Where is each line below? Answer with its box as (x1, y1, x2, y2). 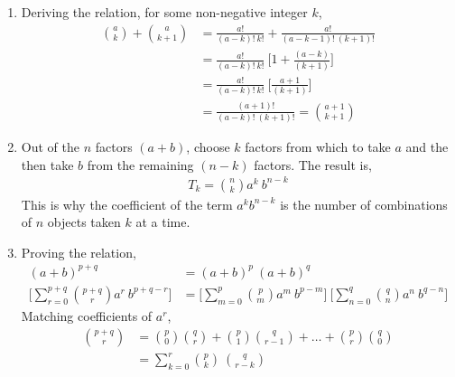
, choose (186, 137, 230, 156)
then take (21, 155, 74, 174)
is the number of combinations (280, 194, 448, 213)
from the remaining (87, 155, 194, 174)
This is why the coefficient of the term (21, 194, 233, 213)
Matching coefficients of (21, 306, 153, 325)
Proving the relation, (21, 242, 136, 261)
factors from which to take (245, 137, 391, 156)
